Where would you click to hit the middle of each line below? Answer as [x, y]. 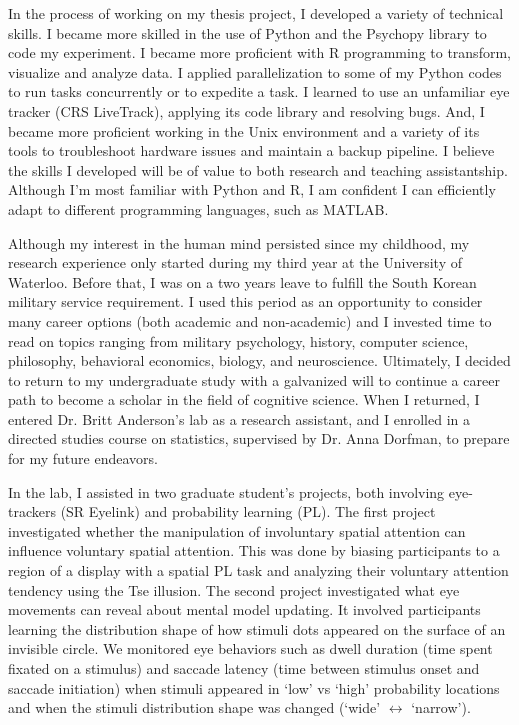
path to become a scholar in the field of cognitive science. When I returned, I [244, 399]
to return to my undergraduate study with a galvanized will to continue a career [254, 379]
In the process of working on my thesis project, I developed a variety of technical [256, 13]
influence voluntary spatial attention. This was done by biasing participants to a [254, 550]
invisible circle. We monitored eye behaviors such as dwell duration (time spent [250, 648]
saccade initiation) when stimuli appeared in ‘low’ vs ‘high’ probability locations [254, 687]
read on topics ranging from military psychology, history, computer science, [238, 340]
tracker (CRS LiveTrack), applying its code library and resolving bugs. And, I [246, 110]
